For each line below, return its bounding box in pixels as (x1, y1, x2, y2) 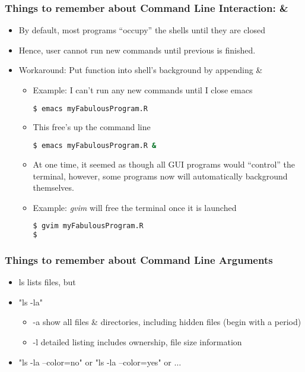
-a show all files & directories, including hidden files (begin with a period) (33, 316, 301, 328)
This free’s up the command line (33, 121, 151, 133)
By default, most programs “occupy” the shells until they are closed (18, 24, 266, 36)
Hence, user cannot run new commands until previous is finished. (18, 43, 256, 56)
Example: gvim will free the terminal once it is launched (33, 201, 237, 213)
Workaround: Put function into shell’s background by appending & (18, 64, 263, 76)
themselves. (33, 181, 74, 194)
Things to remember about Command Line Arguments (5, 252, 273, 267)
